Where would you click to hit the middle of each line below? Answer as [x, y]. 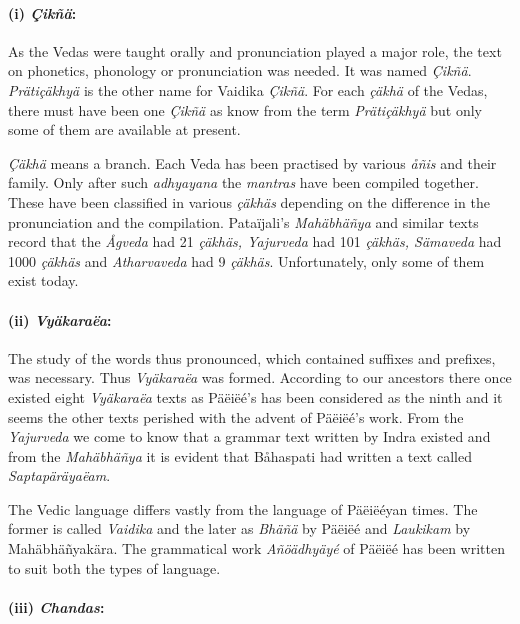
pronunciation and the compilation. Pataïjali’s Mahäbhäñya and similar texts [243, 221]
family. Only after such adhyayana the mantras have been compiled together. [243, 182]
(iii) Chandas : [56, 606]
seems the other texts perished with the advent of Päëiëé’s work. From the [236, 416]
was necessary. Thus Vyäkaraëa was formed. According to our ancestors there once [260, 377]
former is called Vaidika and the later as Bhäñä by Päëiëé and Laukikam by [239, 528]
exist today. [43, 280]
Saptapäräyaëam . [59, 475]
